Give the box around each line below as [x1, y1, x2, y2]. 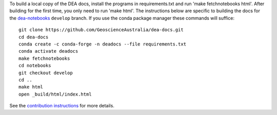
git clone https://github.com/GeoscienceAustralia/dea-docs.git [18, 27, 184, 33]
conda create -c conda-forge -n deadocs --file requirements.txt [18, 41, 187, 47]
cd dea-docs [18, 34, 49, 40]
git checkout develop [18, 70, 73, 76]
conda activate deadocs [18, 49, 78, 54]
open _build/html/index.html [18, 91, 92, 97]
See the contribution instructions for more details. [9, 103, 115, 109]
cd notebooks [18, 63, 51, 68]
